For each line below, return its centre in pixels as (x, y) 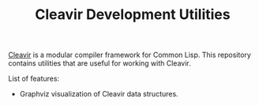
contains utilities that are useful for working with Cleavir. (99, 63)
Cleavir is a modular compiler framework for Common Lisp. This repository (129, 55)
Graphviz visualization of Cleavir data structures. (99, 94)
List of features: (34, 79)
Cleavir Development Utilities (133, 15)
